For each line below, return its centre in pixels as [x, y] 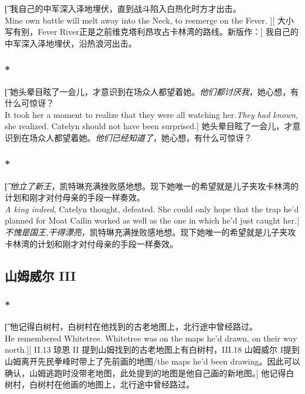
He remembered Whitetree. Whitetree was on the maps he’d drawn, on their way [151, 338]
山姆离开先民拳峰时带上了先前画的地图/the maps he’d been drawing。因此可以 [152, 361]
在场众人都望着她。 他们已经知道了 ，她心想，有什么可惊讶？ [136, 137]
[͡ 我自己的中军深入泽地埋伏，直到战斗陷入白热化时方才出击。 [123, 8]
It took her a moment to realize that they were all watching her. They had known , [152, 114]
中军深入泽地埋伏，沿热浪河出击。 [71, 43]
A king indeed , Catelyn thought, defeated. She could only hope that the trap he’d [152, 209]
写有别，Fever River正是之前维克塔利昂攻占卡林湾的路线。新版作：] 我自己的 [152, 32]
